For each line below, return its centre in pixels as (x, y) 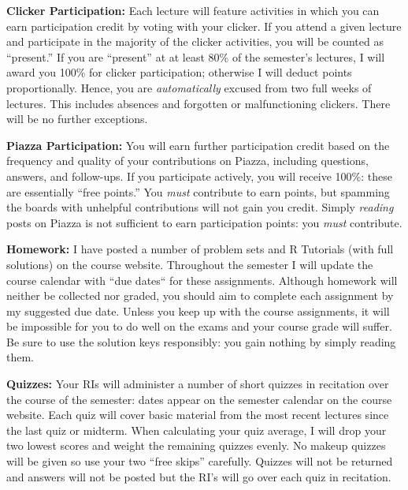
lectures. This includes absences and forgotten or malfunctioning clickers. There (198, 103)
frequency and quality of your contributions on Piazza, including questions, (187, 161)
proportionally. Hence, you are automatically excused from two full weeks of (189, 87)
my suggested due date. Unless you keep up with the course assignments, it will (198, 310)
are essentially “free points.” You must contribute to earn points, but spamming (198, 191)
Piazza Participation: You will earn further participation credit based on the (198, 145)
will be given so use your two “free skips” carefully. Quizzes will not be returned (200, 461)
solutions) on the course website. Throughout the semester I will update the (190, 264)
